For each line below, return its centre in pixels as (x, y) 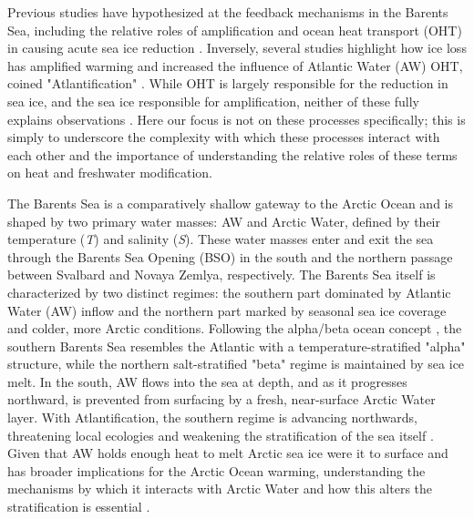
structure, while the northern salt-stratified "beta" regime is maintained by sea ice (236, 364)
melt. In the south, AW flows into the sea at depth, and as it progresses (207, 381)
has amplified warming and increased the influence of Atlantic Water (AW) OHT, (235, 65)
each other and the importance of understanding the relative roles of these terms (232, 154)
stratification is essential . (79, 507)
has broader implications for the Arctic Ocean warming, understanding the (216, 470)
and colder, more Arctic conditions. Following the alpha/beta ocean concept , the (235, 328)
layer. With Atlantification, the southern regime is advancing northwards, (213, 417)
